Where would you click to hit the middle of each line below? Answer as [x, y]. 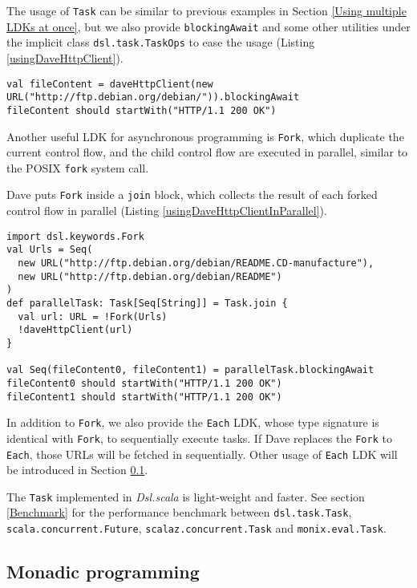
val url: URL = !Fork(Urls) [93, 316]
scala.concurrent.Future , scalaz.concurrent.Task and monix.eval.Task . [196, 528]
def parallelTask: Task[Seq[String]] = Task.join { [147, 303]
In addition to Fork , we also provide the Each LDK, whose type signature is [193, 422]
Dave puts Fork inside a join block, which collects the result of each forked [192, 195]
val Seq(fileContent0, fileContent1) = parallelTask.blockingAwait [190, 370]
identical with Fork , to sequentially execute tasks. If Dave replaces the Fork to [199, 438]
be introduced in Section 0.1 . [77, 470]
